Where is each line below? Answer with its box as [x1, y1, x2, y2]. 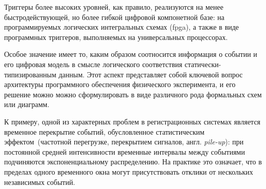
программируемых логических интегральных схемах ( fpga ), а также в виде [4, 22, 239, 32]
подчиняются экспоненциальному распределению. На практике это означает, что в [4, 156, 262, 167]
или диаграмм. [4, 99, 50, 110]
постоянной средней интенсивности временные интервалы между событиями [4, 146, 245, 157]
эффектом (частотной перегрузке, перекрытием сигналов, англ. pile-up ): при [4, 136, 244, 147]
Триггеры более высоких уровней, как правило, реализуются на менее [4, 2, 223, 12]
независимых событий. [4, 176, 75, 187]
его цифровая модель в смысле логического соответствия [4, 58, 182, 69]
